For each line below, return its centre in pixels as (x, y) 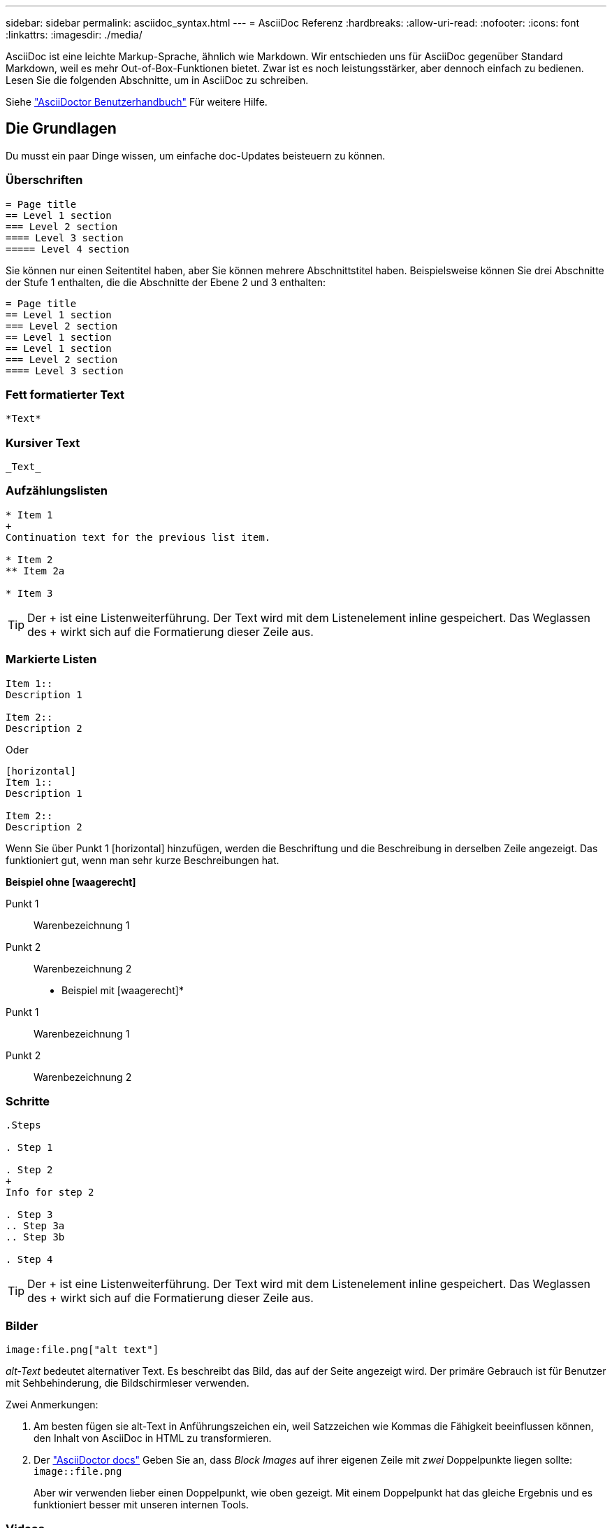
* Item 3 (29, 593)
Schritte (28, 1101)
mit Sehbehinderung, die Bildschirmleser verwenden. (127, 1383)
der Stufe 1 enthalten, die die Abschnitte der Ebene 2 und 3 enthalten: (166, 282)
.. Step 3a (35, 1226)
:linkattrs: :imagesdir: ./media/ (74, 35)
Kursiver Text (43, 443)
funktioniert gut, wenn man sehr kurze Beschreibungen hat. (143, 860)
